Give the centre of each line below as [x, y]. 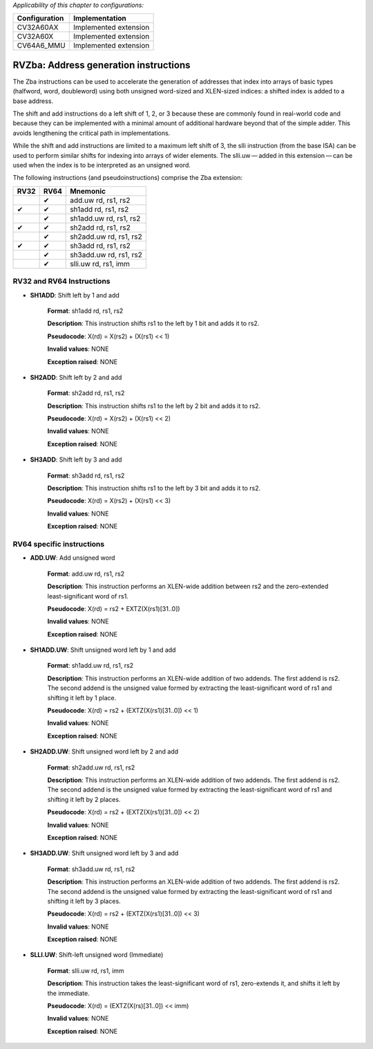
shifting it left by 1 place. [82, 697]
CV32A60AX [38, 28]
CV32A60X [35, 37]
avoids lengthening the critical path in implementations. [92, 133]
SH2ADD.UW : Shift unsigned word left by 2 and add [104, 751]
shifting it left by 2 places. [84, 799]
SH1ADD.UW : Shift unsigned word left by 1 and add [103, 650]
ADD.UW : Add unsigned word [73, 558]
